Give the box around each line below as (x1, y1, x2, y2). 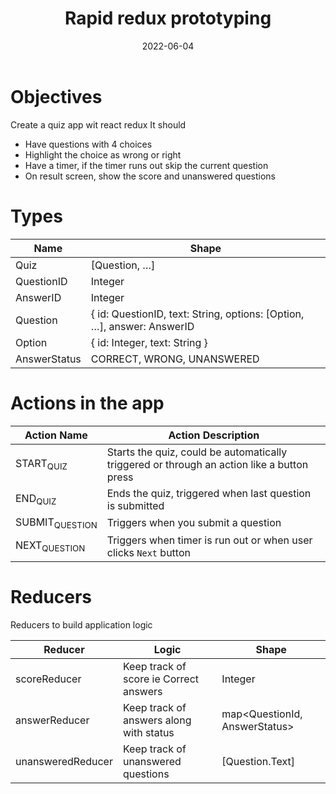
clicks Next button (106, 545, 191, 559)
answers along (122, 713, 192, 727)
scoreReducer (15, 672, 82, 686)
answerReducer (15, 713, 90, 727)
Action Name (24, 428, 88, 442)
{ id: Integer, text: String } (90, 335, 208, 349)
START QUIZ (15, 456, 68, 472)
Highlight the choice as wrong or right (24, 148, 182, 161)
